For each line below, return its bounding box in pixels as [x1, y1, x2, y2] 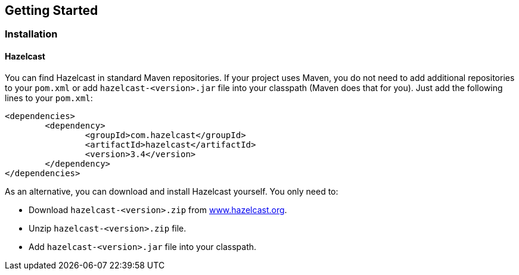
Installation [5, 28, 58, 40]
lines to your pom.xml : [5, 92, 93, 103]
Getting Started [5, 3, 98, 18]
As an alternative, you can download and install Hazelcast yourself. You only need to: [5, 186, 338, 196]
